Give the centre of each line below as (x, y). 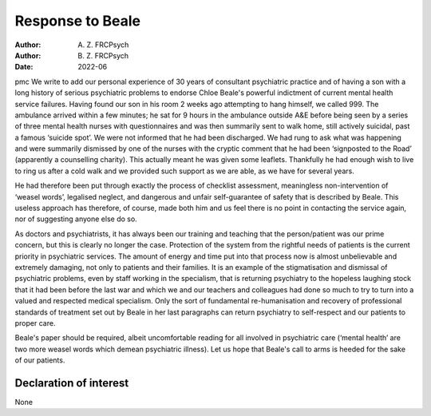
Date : (24, 67)
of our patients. (40, 360)
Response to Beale (78, 21)
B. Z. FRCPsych (103, 55)
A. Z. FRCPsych (103, 45)
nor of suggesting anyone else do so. (76, 219)
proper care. (35, 323)
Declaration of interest (72, 383)
